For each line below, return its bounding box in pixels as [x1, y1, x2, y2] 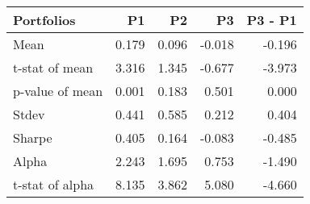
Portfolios [13, 10, 76, 29]
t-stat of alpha [13, 175, 94, 194]
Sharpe [13, 128, 52, 147]
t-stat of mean [13, 58, 94, 77]
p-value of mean [13, 81, 103, 100]
